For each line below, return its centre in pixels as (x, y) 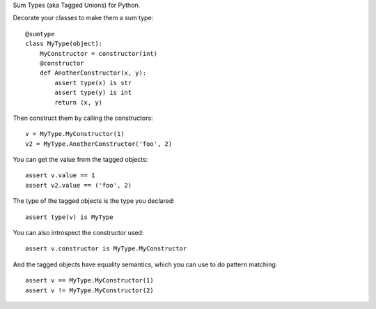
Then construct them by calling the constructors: (83, 118)
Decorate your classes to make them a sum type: (83, 18)
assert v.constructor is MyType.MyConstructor (106, 249)
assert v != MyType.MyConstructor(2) (90, 290)
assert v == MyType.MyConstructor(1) (90, 280)
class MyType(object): (64, 44)
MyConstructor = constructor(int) (99, 53)
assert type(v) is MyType (70, 217)
